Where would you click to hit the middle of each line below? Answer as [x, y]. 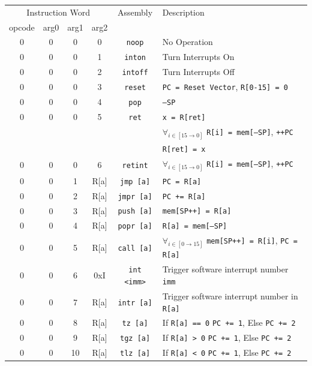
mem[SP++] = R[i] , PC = [252, 240]
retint [135, 165]
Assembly [135, 12]
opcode [22, 27]
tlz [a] [135, 354]
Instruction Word [58, 12]
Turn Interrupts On [198, 57]
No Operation [187, 42]
